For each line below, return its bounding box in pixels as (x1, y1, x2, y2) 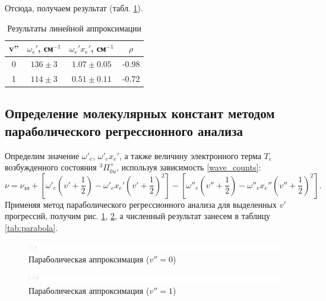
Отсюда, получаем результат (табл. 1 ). (5, 2, 143, 14)
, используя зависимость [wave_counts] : (116, 161, 261, 173)
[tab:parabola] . (5, 221, 58, 233)
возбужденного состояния (5, 161, 97, 173)
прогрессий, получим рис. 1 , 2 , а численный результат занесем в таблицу (5, 210, 271, 222)
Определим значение (5, 149, 80, 161)
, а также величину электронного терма (119, 149, 261, 161)
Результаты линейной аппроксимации (7, 21, 142, 34)
